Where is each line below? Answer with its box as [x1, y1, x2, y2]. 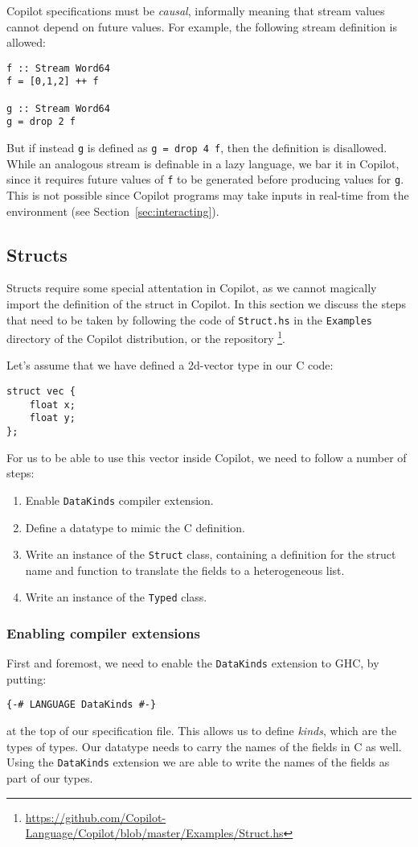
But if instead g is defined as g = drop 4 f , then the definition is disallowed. [6, 139, 387, 156]
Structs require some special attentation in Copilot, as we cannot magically [6, 279, 377, 296]
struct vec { [6, 386, 76, 398]
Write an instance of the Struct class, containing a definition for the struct [25, 546, 396, 563]
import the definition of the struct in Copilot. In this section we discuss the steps [6, 295, 406, 312]
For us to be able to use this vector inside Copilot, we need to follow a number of [6, 448, 407, 465]
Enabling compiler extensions [6, 622, 200, 642]
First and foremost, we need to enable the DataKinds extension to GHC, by [6, 655, 379, 671]
